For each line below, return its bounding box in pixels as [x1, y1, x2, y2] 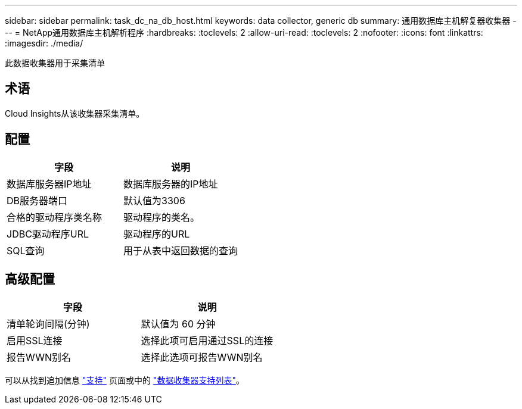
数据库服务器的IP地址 [123, 177, 218, 190]
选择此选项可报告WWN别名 [141, 351, 263, 363]
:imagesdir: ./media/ [5, 38, 83, 48]
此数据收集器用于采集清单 [5, 58, 105, 68]
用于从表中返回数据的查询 [123, 244, 238, 257]
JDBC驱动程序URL [7, 227, 89, 240]
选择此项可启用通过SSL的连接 [141, 334, 274, 346]
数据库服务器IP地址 [7, 177, 92, 190]
